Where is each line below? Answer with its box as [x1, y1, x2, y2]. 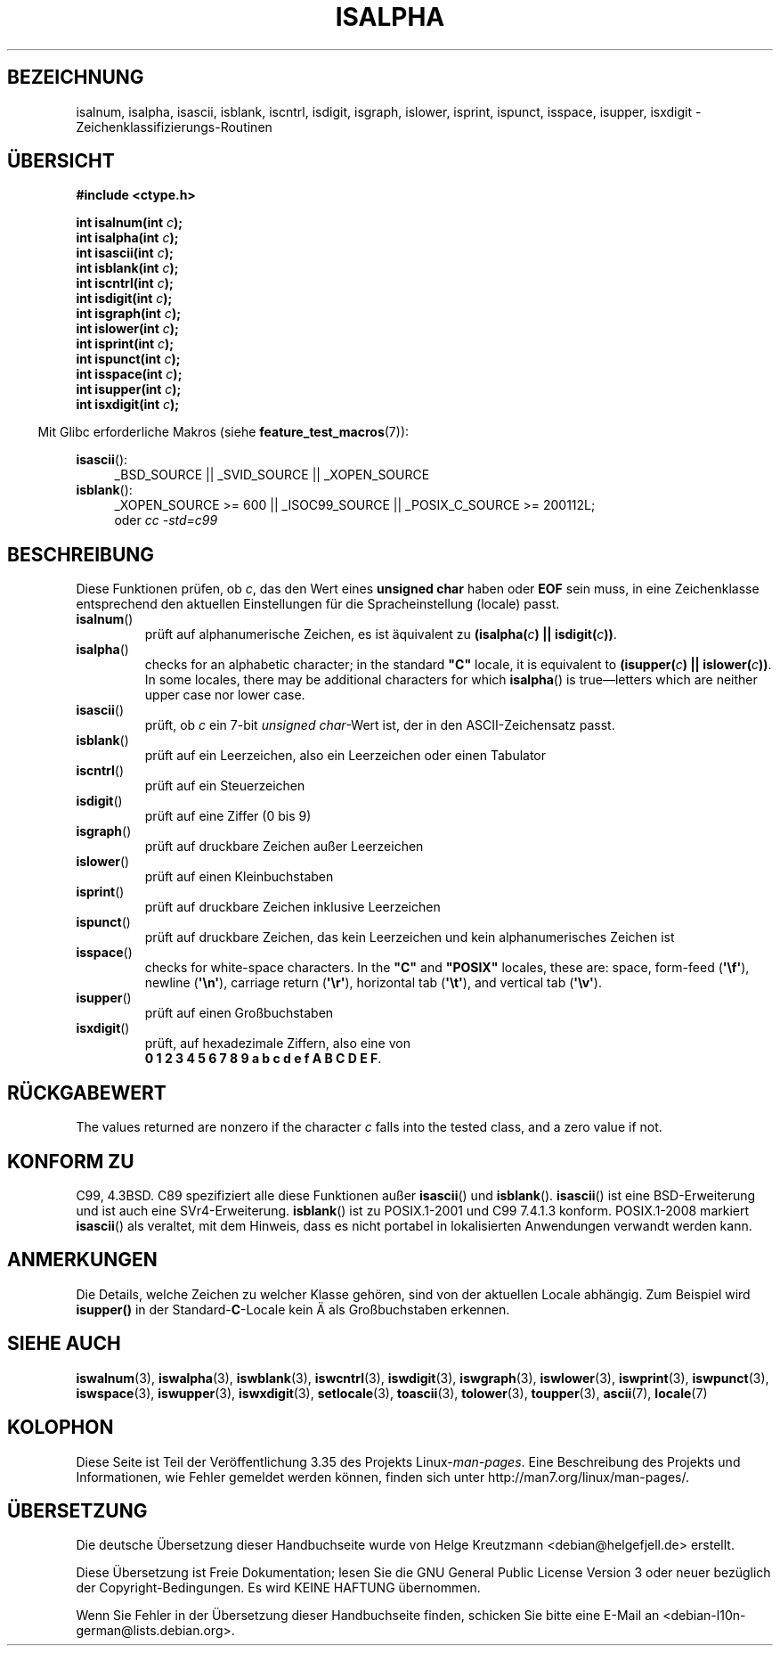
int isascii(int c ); [76, 245, 174, 261]
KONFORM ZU [7, 1150, 134, 1173]
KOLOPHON [7, 1416, 114, 1439]
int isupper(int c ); [76, 381, 182, 397]
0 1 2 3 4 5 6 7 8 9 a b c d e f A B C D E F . [144, 1051, 382, 1067]
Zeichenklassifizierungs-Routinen [76, 119, 272, 135]
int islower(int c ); [76, 321, 179, 337]
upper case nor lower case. [144, 687, 305, 703]
